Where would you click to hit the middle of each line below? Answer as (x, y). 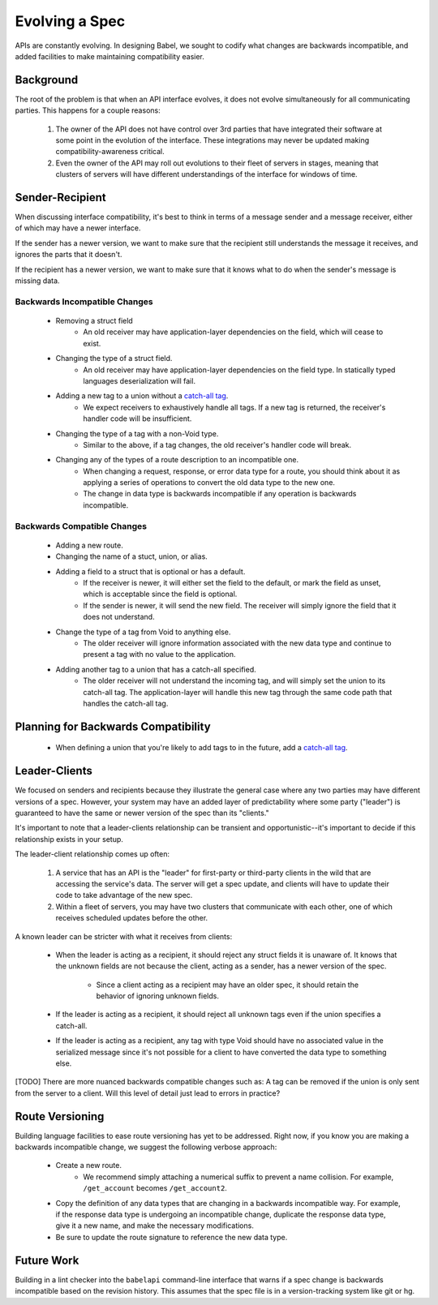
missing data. (37, 281)
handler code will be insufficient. (137, 419)
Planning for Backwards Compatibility (113, 726)
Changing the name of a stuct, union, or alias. (132, 556)
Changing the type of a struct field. (114, 358)
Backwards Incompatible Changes (84, 302)
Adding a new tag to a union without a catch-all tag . (142, 396)
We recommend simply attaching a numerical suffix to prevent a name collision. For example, (238, 1177)
